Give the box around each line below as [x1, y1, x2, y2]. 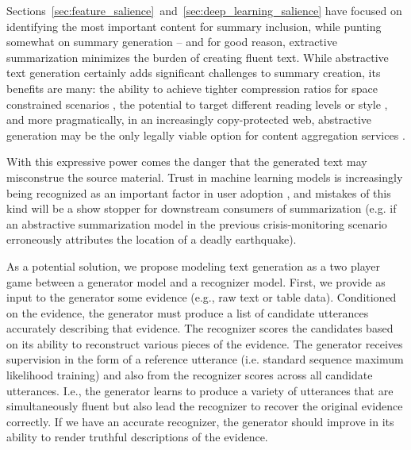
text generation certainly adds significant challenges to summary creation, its [6, 64, 381, 81]
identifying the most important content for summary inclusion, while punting [6, 17, 382, 34]
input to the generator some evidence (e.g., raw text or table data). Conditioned [6, 289, 397, 306]
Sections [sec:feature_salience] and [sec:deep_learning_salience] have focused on [6, 2, 402, 18]
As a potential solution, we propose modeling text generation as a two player [6, 257, 380, 274]
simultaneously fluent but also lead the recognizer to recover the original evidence [6, 398, 403, 414]
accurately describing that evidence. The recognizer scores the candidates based [6, 320, 394, 337]
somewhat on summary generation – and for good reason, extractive [6, 33, 337, 50]
